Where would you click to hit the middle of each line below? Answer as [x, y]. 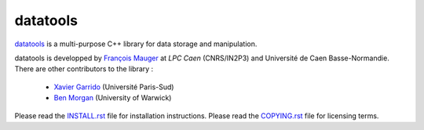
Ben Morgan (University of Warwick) [113, 98]
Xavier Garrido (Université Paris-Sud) [114, 87]
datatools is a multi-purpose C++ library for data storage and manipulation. [136, 44]
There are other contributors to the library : [84, 69]
